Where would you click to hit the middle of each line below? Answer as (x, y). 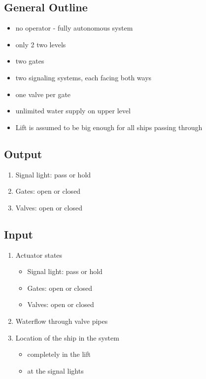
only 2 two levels (41, 44)
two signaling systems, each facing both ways (84, 77)
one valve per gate (43, 94)
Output (23, 154)
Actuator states (39, 255)
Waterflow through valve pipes (62, 321)
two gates (30, 61)
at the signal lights (55, 370)
